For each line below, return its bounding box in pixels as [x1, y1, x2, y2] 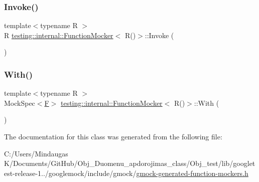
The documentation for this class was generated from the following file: [4, 131, 222, 141]
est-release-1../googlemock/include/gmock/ [4, 167, 137, 178]
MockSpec [4, 97, 35, 108]
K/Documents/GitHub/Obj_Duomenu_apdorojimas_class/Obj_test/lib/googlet [4, 158, 255, 168]
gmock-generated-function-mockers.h [136, 167, 248, 178]
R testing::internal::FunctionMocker [4, 30, 113, 40]
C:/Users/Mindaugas [4, 148, 68, 158]
